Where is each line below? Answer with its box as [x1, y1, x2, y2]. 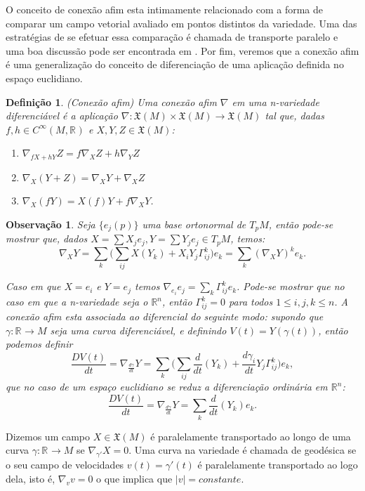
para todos [229, 294, 273, 309]
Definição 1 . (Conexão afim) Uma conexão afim [6, 94, 217, 109]
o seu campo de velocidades [6, 457, 124, 472]
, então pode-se [268, 216, 333, 231]
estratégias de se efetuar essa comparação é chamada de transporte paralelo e [6, 30, 338, 44]
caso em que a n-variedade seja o [6, 294, 148, 309]
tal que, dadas [265, 108, 324, 123]
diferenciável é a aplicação [6, 108, 118, 123]
